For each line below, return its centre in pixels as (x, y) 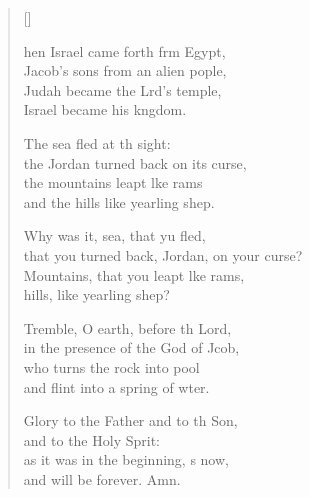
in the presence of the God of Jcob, (131, 347)
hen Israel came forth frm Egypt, (124, 50)
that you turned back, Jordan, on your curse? (163, 254)
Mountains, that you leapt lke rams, (134, 274)
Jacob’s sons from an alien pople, (125, 70)
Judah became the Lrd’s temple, (122, 89)
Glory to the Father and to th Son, (130, 420)
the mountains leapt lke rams (113, 182)
